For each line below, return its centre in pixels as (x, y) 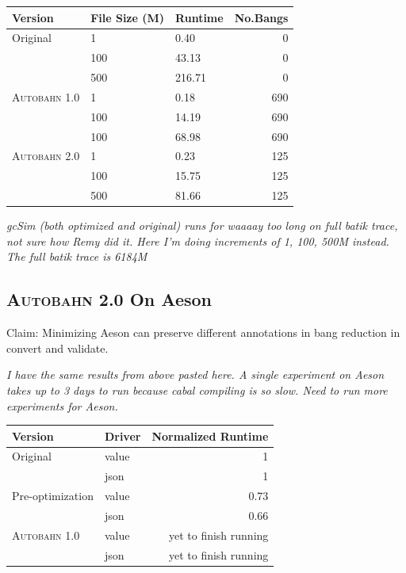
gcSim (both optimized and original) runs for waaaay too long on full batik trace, (202, 225)
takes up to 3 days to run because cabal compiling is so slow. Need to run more (197, 390)
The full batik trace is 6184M (77, 256)
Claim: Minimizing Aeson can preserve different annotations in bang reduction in (203, 332)
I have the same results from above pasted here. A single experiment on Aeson (195, 374)
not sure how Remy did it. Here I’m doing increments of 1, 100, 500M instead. (198, 241)
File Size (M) (128, 17)
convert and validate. (57, 348)
